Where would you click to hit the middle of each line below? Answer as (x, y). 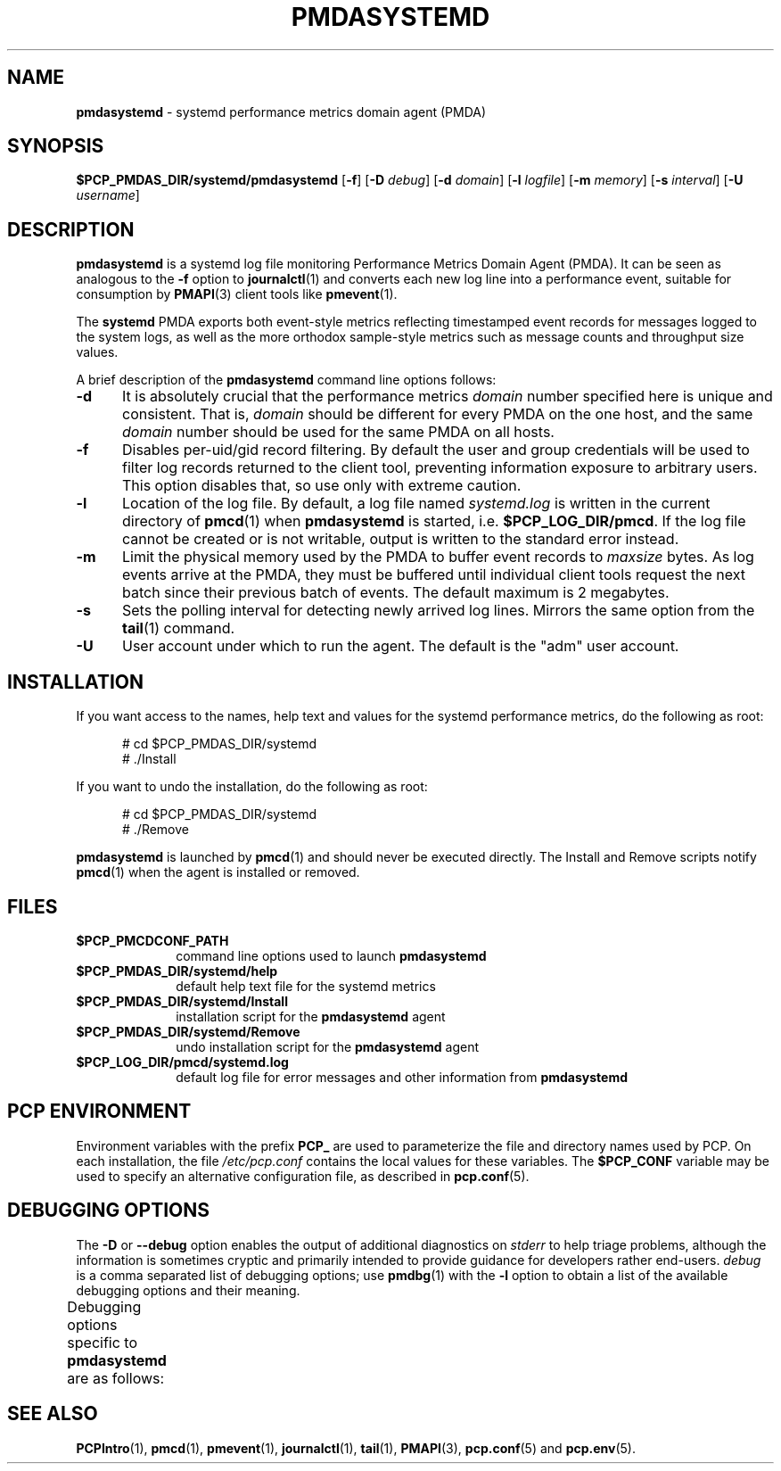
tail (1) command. (178, 628)
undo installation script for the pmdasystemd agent (328, 1046)
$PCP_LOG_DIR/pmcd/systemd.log (182, 1062)
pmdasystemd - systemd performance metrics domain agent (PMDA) (281, 112)
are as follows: (116, 1378)
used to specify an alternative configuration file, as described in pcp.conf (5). (303, 1176)
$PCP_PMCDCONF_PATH (152, 940)
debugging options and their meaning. (188, 1290)
